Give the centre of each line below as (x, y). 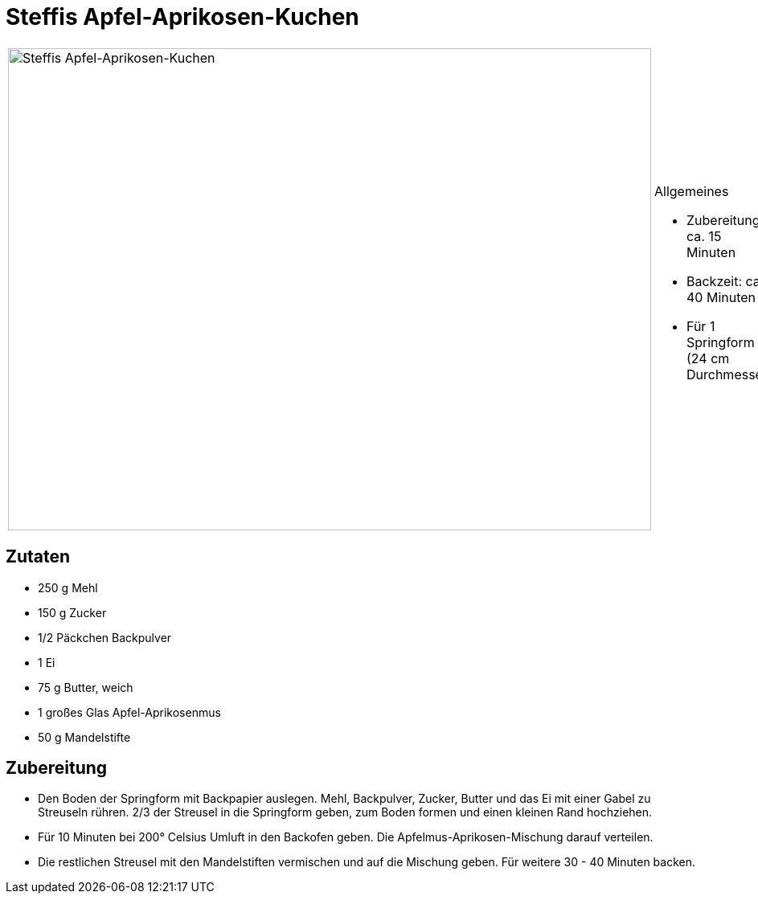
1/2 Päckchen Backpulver (105, 637)
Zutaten (38, 557)
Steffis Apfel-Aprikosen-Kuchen (182, 17)
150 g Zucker (72, 612)
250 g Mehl (68, 587)
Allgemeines (692, 191)
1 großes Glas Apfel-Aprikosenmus (129, 712)
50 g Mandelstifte (84, 737)
